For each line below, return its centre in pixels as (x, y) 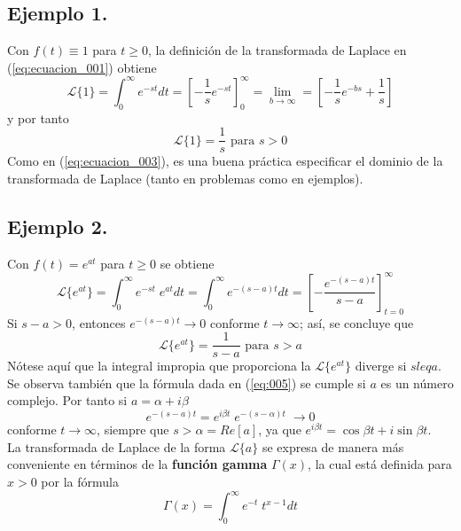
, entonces (99, 322)
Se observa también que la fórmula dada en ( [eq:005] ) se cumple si (187, 383)
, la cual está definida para (380, 464)
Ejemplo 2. (58, 226)
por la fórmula (80, 481)
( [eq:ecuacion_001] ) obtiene (82, 67)
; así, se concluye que (357, 322)
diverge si (381, 366)
